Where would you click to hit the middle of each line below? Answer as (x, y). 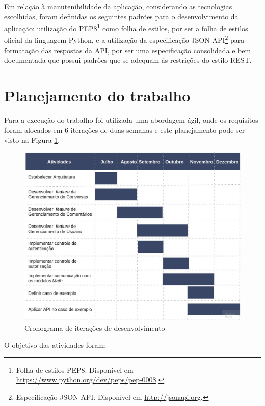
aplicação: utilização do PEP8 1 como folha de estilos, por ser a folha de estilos (126, 27)
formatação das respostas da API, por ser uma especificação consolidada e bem (128, 50)
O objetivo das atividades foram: (55, 345)
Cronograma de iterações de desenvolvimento (95, 328)
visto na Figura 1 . (32, 140)
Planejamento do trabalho (97, 95)
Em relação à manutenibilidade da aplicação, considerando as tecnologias (118, 6)
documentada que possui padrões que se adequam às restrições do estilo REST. (128, 60)
